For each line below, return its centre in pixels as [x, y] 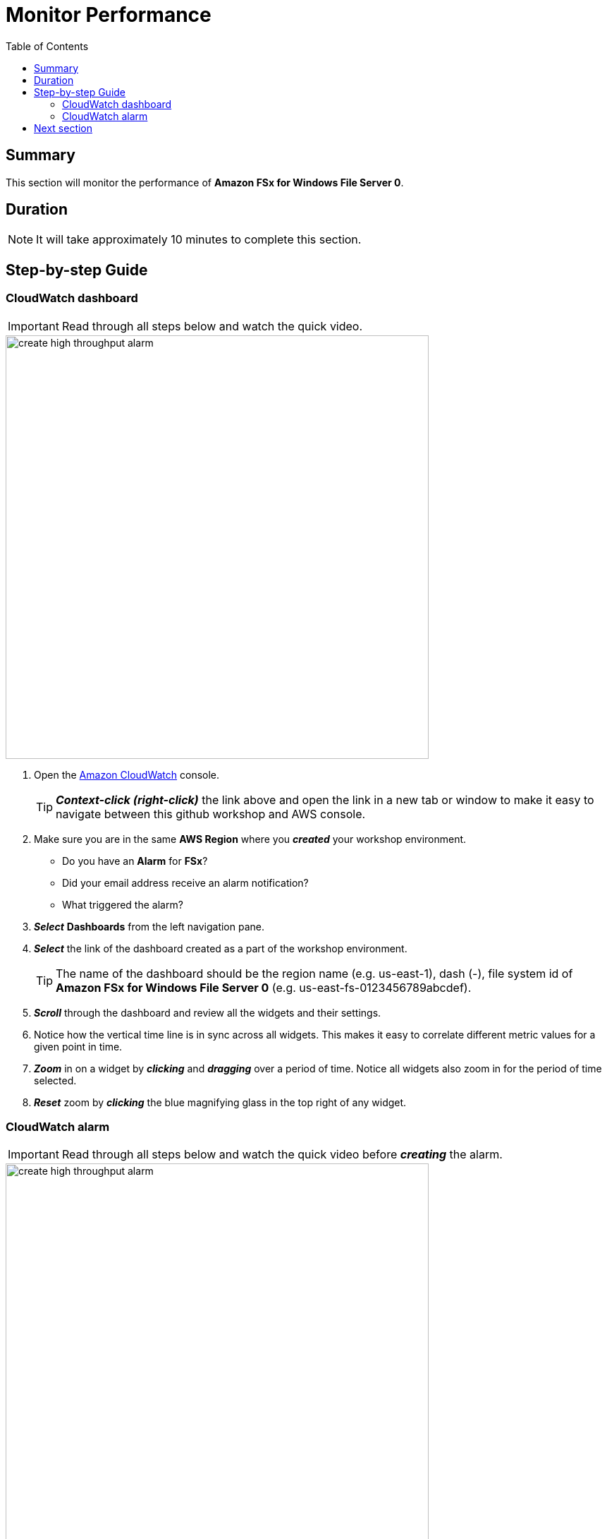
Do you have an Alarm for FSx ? [135, 861]
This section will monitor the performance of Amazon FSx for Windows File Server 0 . [205, 182]
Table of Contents [47, 46]
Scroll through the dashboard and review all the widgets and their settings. [208, 1012]
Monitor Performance [109, 15]
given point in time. [78, 1046]
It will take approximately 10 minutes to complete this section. [199, 240]
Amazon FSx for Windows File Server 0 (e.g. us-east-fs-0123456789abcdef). [264, 987]
